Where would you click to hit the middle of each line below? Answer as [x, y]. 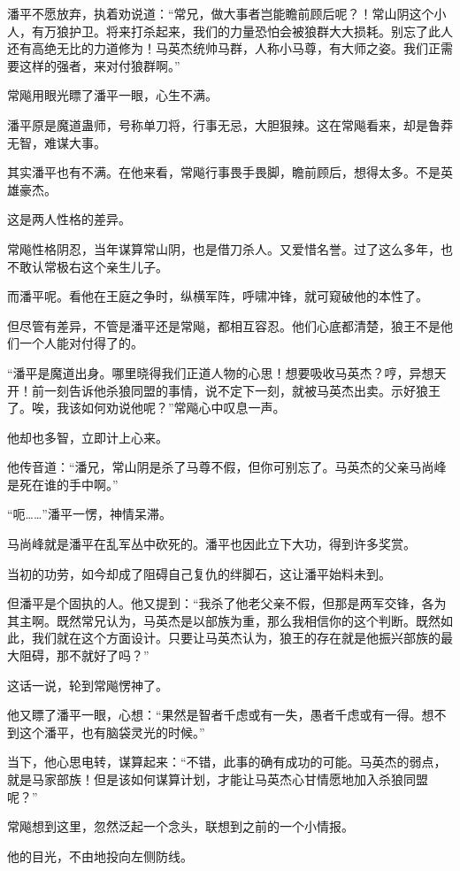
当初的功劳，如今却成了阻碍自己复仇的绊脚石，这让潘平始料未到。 [199, 573]
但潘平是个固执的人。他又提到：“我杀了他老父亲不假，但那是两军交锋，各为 [227, 603]
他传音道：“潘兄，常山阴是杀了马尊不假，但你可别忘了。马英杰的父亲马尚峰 [227, 467]
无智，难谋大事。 [57, 142]
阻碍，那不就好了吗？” [84, 655]
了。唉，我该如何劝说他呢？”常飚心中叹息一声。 [146, 408]
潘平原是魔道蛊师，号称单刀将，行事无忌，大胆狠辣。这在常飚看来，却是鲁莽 [230, 124]
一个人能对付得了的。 [81, 343]
